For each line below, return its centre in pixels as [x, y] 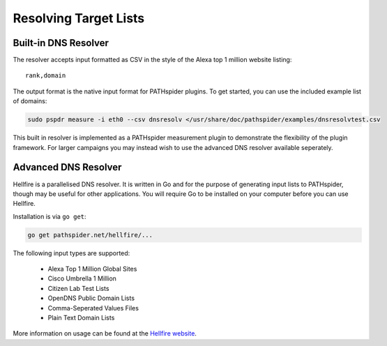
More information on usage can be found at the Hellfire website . [105, 333]
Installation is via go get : [50, 216]
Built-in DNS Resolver [61, 43]
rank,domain [46, 76]
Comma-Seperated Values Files [93, 308]
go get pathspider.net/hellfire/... [90, 235]
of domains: [30, 101]
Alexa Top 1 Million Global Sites [92, 269]
